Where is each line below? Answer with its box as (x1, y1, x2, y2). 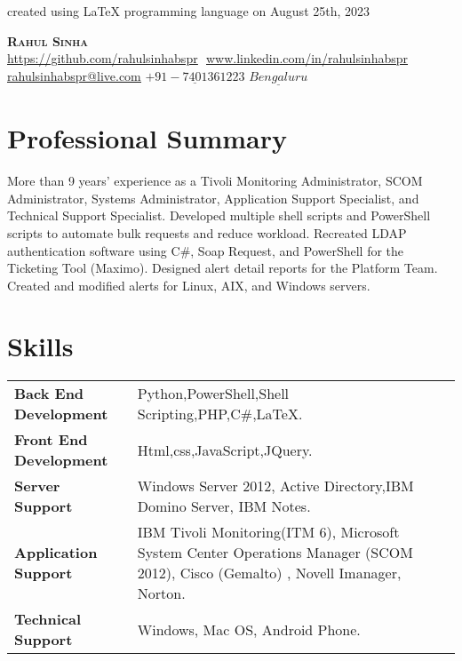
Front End (14, 429, 88, 450)
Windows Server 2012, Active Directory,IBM (137, 475, 414, 497)
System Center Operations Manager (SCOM (137, 542, 413, 563)
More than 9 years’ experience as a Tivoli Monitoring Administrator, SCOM (7, 171, 423, 190)
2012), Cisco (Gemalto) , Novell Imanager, (137, 562, 402, 584)
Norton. (137, 583, 186, 604)
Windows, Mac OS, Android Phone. (137, 618, 361, 640)
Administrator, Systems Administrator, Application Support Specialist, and (7, 188, 419, 207)
